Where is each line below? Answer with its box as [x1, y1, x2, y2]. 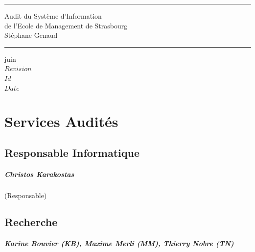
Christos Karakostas [4, 169, 74, 179]
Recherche [4, 214, 58, 229]
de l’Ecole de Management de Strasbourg [4, 20, 128, 30]
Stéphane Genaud [4, 30, 58, 40]
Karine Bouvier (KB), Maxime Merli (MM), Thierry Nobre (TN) [4, 238, 234, 248]
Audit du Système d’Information [4, 11, 102, 21]
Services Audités [4, 111, 118, 131]
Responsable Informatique [4, 145, 139, 160]
